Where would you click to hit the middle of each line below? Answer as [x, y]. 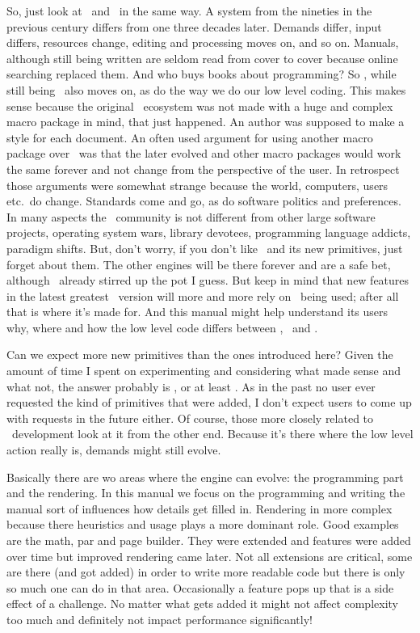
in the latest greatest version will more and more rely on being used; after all [203, 295]
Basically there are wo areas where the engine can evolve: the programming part [205, 477]
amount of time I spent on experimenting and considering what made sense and [204, 371]
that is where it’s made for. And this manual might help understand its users [197, 312]
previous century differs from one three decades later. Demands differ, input [194, 26]
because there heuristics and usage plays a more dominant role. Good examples [203, 524]
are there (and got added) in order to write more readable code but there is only [206, 572]
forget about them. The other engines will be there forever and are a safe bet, [199, 264]
